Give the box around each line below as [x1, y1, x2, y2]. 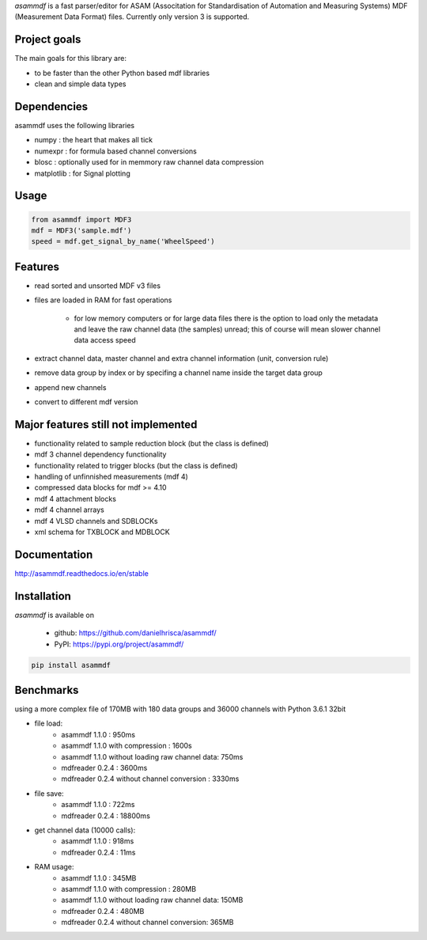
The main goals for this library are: [14, 54, 127, 63]
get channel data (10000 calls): [34, 825, 136, 835]
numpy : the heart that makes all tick [34, 135, 153, 145]
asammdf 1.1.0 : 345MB [61, 873, 137, 882]
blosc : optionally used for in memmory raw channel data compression [34, 157, 264, 167]
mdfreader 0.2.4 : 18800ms [61, 811, 150, 821]
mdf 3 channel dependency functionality [34, 449, 167, 459]
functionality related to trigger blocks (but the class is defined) [34, 461, 238, 470]
